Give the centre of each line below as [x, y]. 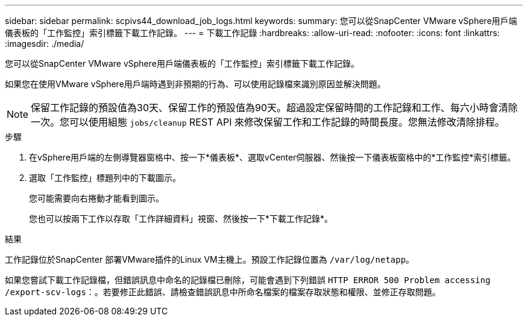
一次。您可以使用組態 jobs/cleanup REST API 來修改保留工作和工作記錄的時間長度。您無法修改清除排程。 [268, 122]
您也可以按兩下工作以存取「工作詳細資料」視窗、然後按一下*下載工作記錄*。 [181, 219]
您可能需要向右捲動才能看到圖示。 [96, 198]
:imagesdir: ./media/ [45, 44]
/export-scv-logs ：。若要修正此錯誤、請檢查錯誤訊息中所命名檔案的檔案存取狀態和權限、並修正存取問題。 [223, 292]
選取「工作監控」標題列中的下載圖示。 [105, 178]
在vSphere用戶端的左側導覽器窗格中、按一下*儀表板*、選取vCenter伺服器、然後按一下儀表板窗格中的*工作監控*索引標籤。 [272, 157]
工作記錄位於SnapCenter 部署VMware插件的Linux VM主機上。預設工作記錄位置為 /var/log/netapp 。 [210, 259]
